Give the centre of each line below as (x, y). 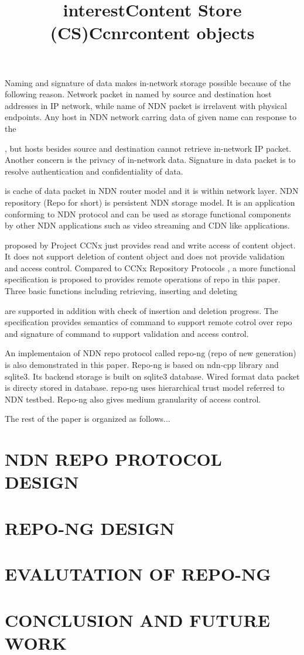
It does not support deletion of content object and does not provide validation (145, 256)
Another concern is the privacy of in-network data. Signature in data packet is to (150, 160)
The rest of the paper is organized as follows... (88, 419)
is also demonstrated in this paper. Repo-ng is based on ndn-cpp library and (142, 365)
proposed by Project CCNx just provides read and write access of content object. (150, 245)
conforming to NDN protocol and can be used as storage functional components (148, 214)
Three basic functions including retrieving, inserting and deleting (121, 291)
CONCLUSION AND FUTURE (137, 620)
